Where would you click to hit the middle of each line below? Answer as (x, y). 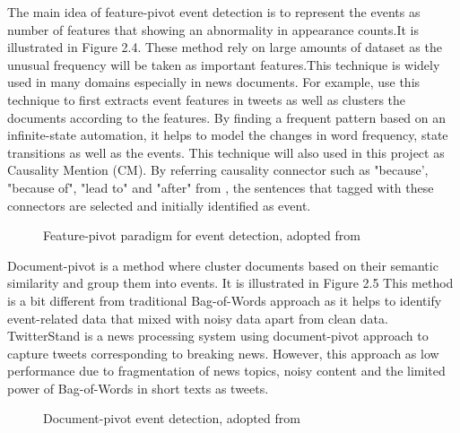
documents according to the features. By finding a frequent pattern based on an (227, 117)
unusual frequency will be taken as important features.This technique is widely (224, 64)
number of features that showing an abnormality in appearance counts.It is (213, 29)
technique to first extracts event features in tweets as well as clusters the (207, 99)
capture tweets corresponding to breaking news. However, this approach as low (223, 353)
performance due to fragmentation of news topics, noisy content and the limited (226, 371)
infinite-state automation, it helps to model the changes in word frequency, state (228, 135)
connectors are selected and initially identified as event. (159, 205)
